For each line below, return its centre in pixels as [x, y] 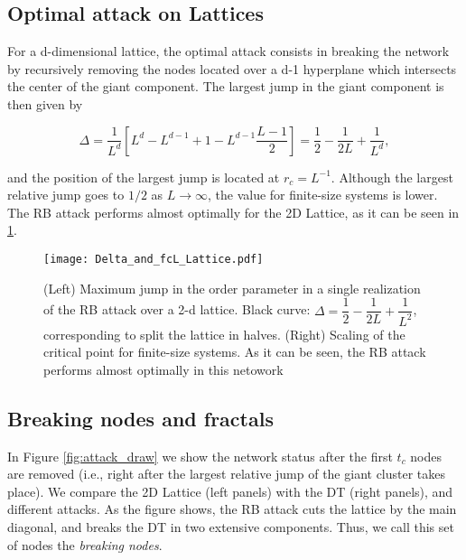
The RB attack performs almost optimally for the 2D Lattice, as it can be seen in [233, 212]
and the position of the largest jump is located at [144, 177]
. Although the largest [392, 177]
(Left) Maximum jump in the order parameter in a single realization [232, 288]
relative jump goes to [66, 195]
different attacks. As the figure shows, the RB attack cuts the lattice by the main [232, 509]
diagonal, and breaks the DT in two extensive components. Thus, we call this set [231, 526]
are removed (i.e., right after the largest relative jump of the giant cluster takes [227, 474]
